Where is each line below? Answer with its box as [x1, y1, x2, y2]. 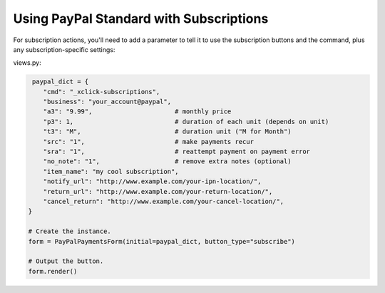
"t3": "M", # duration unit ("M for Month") [43, 128, 292, 135]
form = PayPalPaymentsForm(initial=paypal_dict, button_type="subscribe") [28, 237, 296, 245]
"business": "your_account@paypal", [43, 98, 171, 106]
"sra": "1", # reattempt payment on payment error [43, 148, 310, 156]
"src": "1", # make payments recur [43, 138, 255, 145]
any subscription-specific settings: [13, 45, 115, 53]
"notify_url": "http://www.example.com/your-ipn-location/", [43, 178, 262, 185]
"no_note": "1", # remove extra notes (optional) [43, 158, 292, 165]
